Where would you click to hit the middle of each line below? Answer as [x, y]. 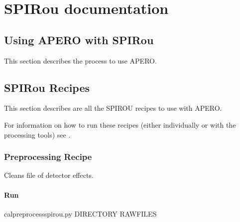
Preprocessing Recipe [48, 157]
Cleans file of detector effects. [49, 175]
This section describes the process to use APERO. [80, 60]
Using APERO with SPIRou [79, 39]
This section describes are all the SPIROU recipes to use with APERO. [113, 108]
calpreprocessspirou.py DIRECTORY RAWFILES [80, 213]
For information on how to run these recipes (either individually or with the [120, 124]
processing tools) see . [37, 134]
